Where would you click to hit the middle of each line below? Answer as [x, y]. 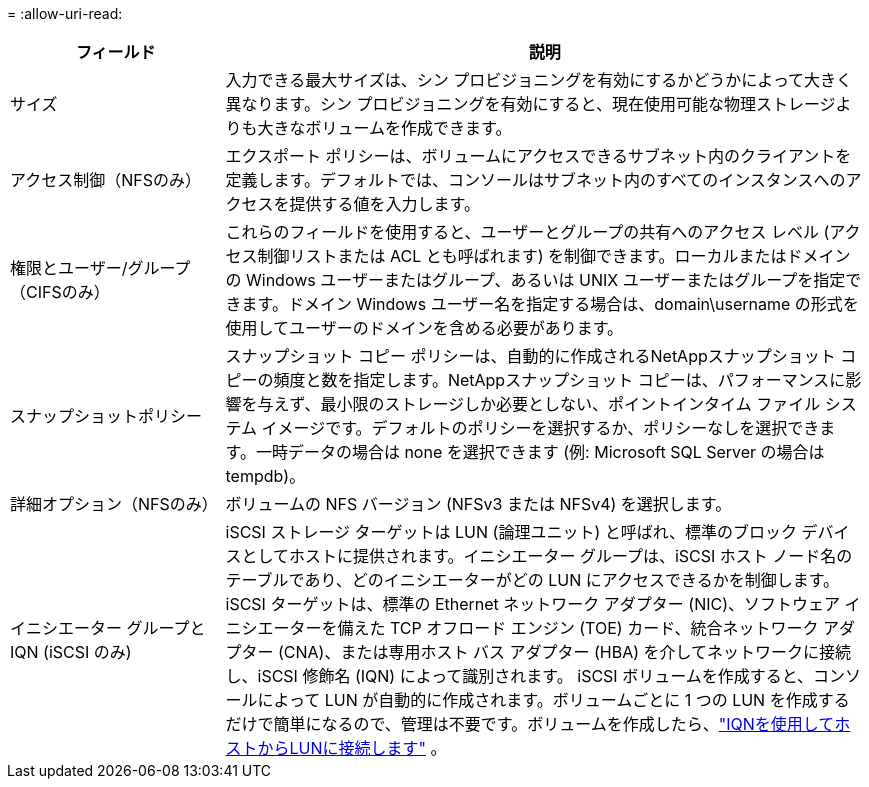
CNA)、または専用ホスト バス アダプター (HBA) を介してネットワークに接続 [567, 652]
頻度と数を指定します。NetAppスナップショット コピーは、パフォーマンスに [559, 380]
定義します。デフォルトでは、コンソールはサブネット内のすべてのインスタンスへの [535, 180]
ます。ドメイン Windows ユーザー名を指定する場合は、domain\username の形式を [550, 304]
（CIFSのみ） [60, 292]
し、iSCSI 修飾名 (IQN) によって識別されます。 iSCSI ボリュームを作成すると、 [519, 676]
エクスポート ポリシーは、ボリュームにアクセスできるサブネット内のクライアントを [538, 156]
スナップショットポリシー [106, 416]
